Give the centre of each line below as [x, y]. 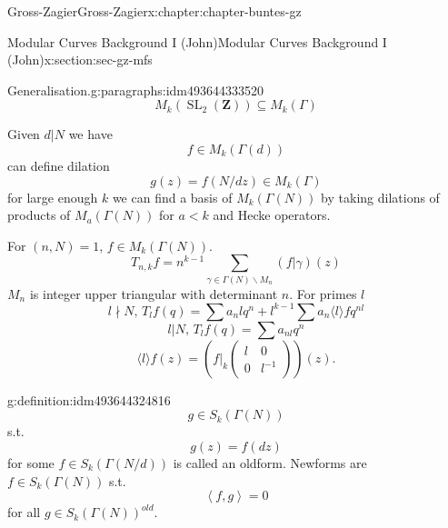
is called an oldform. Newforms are [270, 462]
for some [31, 462]
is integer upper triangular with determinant [154, 293]
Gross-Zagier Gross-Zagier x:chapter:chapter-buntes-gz [154, 11]
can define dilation [59, 165]
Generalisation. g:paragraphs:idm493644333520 [135, 90]
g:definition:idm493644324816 [89, 399]
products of [39, 215]
